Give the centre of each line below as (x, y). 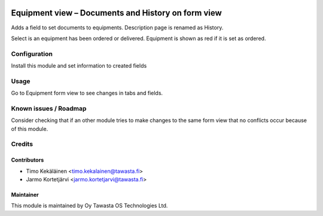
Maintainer (25, 195)
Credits (22, 144)
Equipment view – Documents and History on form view (117, 13)
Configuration (32, 54)
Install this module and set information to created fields (79, 66)
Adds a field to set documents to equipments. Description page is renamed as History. (117, 28)
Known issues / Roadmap (49, 108)
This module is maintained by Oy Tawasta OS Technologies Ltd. (89, 206)
